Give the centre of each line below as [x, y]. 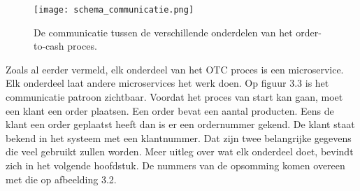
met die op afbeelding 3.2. [61, 179]
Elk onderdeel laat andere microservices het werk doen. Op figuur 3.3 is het [167, 83]
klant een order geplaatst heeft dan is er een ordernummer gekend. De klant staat [180, 124]
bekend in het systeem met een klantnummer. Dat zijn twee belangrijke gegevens [179, 137]
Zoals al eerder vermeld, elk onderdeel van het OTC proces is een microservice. [175, 69]
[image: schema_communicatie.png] [114, 10]
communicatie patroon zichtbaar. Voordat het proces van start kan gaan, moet [174, 97]
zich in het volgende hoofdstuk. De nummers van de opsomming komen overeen [175, 165]
